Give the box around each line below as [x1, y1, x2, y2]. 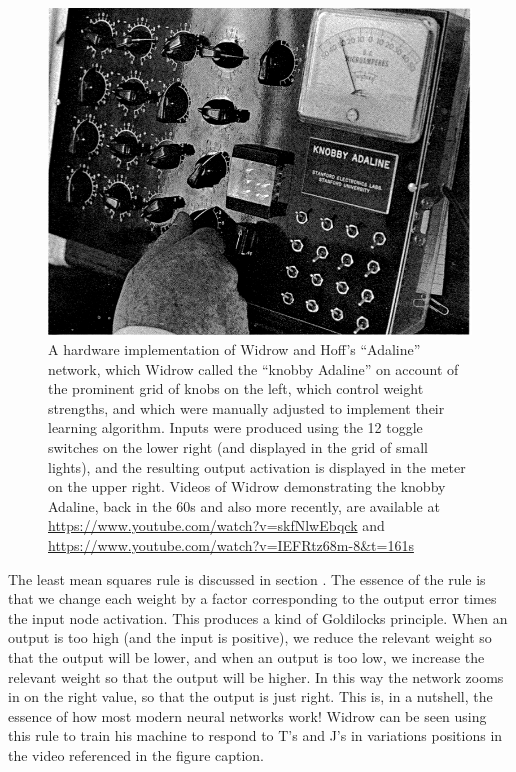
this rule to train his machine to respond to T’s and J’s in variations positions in [8, 725, 503, 746]
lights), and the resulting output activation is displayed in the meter [48, 456, 466, 477]
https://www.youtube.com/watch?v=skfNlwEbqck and [48, 515, 385, 536]
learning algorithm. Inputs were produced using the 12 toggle [48, 417, 423, 438]
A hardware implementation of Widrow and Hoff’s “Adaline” [48, 339, 421, 360]
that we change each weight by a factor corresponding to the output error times [8, 588, 497, 609]
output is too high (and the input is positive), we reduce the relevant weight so [8, 627, 492, 648]
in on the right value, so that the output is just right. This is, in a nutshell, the [8, 686, 493, 707]
